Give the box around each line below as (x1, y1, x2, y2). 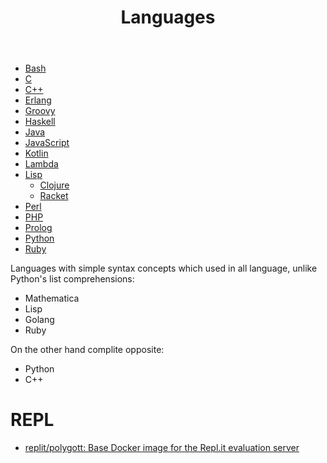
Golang (24, 314, 55, 326)
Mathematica (24, 292, 80, 305)
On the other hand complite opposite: (10, 344, 165, 356)
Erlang (24, 94, 52, 106)
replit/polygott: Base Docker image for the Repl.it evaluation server (24, 442, 300, 454)
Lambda (24, 158, 59, 170)
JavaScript (24, 137, 70, 149)
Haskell (24, 116, 56, 128)
